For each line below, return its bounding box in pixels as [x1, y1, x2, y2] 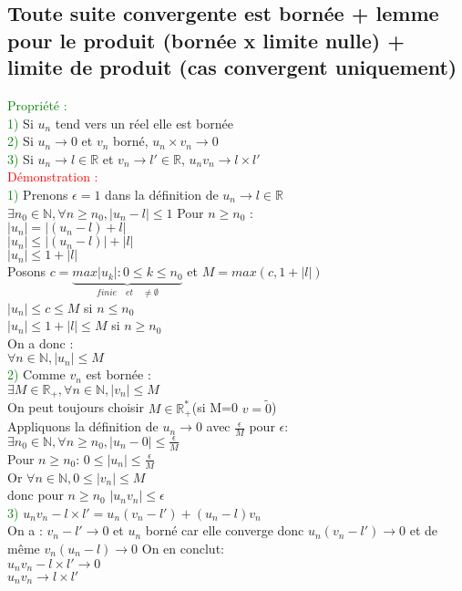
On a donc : [7, 333, 74, 352]
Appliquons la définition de [7, 417, 159, 436]
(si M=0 [191, 398, 238, 417]
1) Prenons [7, 184, 68, 203]
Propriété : [7, 95, 67, 114]
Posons [7, 262, 46, 281]
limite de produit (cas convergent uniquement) [7, 53, 457, 81]
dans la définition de [105, 184, 219, 203]
